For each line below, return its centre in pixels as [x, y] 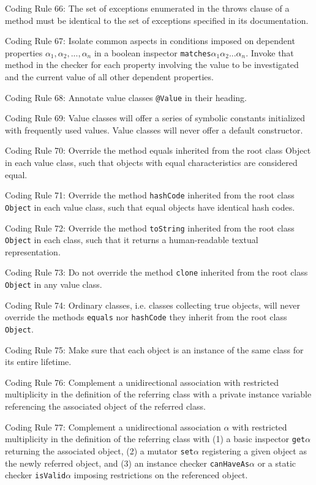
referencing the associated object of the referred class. [105, 406]
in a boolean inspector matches [152, 52]
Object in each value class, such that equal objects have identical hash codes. [150, 207]
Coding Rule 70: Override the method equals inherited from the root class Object [158, 150]
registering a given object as [254, 450]
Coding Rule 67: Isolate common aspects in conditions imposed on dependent [150, 41]
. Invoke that [270, 52]
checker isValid [36, 475]
